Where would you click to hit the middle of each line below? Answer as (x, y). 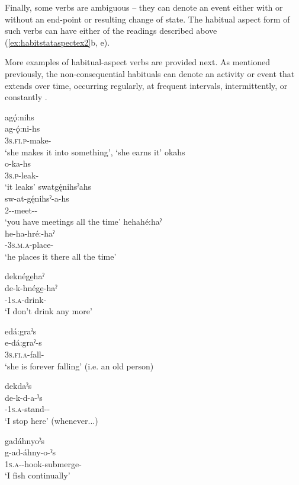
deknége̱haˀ (25, 276)
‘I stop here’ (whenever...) (52, 420)
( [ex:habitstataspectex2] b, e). (57, 42)
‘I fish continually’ (38, 475)
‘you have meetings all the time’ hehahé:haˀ (83, 221)
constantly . (26, 97)
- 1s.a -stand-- (28, 409)
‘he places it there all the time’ (61, 256)
